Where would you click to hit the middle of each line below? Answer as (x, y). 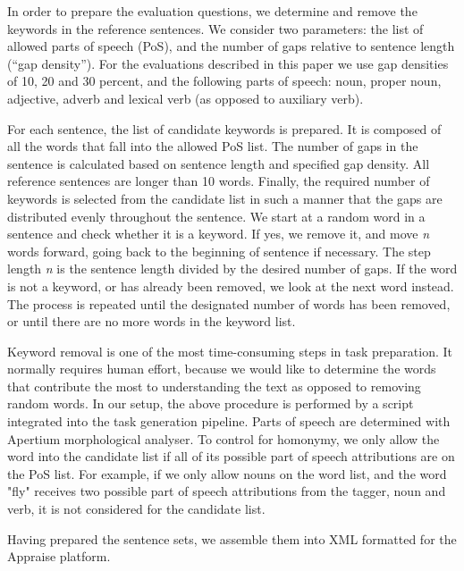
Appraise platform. (59, 556)
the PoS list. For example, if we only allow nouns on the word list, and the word (227, 473)
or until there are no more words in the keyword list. (152, 321)
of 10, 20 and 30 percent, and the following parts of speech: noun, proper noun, (224, 81)
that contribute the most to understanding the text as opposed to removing (214, 386)
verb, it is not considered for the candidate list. (136, 509)
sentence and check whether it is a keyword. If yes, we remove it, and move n (219, 234)
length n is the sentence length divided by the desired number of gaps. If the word (232, 269)
